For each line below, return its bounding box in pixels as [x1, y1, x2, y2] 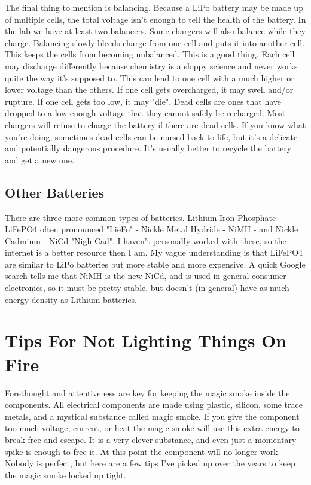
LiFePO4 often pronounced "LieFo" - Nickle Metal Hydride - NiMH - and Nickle [5, 223, 298, 235]
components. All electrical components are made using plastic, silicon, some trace [5, 398, 303, 411]
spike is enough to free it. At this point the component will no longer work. [5, 445, 280, 457]
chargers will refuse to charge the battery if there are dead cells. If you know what [5, 118, 306, 131]
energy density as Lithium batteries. [5, 293, 138, 305]
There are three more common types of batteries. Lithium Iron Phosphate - [5, 211, 282, 223]
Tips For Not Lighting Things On [5, 328, 287, 353]
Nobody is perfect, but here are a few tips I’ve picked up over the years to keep [5, 457, 295, 469]
